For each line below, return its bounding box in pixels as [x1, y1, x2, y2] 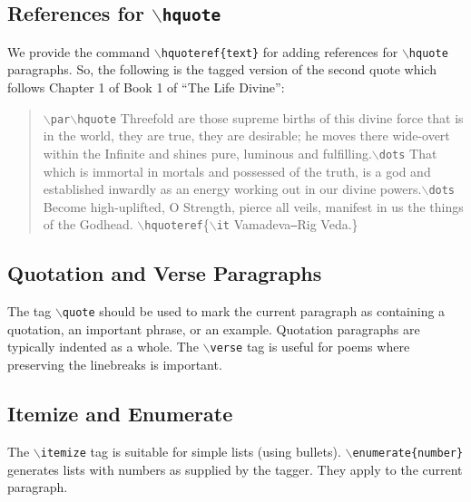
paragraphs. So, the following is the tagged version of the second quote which [7, 60, 437, 79]
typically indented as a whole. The [7, 337, 199, 356]
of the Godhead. [43, 215, 133, 234]
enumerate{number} [352, 446, 464, 459]
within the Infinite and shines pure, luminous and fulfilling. [43, 143, 372, 162]
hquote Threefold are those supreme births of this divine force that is [77, 108, 464, 127]
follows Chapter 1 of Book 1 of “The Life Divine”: [7, 78, 285, 97]
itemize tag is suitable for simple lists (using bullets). [40, 441, 341, 460]
